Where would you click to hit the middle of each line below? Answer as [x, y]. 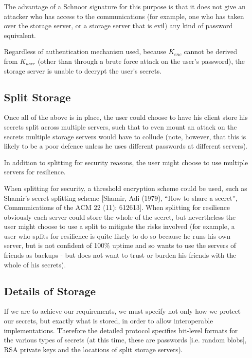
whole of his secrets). [35, 264]
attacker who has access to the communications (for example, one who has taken [124, 16]
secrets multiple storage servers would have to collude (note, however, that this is [125, 136]
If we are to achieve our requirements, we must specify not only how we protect [122, 311]
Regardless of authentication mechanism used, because [85, 51]
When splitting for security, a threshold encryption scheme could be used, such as [126, 188]
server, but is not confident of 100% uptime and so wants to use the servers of [120, 245]
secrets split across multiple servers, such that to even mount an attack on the [120, 126]
